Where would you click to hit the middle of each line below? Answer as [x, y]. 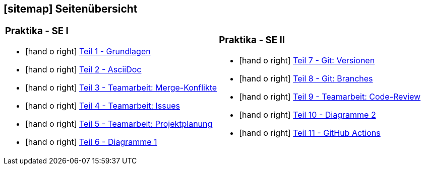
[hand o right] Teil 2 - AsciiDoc [83, 70]
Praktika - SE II [252, 40]
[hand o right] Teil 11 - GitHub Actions [310, 133]
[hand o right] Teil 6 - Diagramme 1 [91, 142]
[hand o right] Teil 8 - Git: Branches [306, 79]
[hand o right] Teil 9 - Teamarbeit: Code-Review [330, 97]
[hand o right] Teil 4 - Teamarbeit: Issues [103, 106]
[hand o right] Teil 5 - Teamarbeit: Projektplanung [119, 124]
